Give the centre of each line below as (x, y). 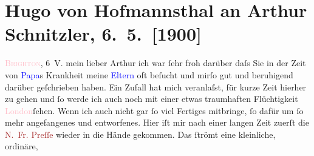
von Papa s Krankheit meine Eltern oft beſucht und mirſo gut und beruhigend (149, 74)
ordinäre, (22, 146)
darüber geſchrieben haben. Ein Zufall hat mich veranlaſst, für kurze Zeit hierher (156, 86)
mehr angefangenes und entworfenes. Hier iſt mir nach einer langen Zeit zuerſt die (157, 122)
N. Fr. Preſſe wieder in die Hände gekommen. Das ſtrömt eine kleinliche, (140, 134)
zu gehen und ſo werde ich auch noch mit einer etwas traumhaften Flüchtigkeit (152, 99)
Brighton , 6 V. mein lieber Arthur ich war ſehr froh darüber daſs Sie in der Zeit (155, 63)
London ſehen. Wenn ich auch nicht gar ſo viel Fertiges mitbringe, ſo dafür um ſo (154, 110)
